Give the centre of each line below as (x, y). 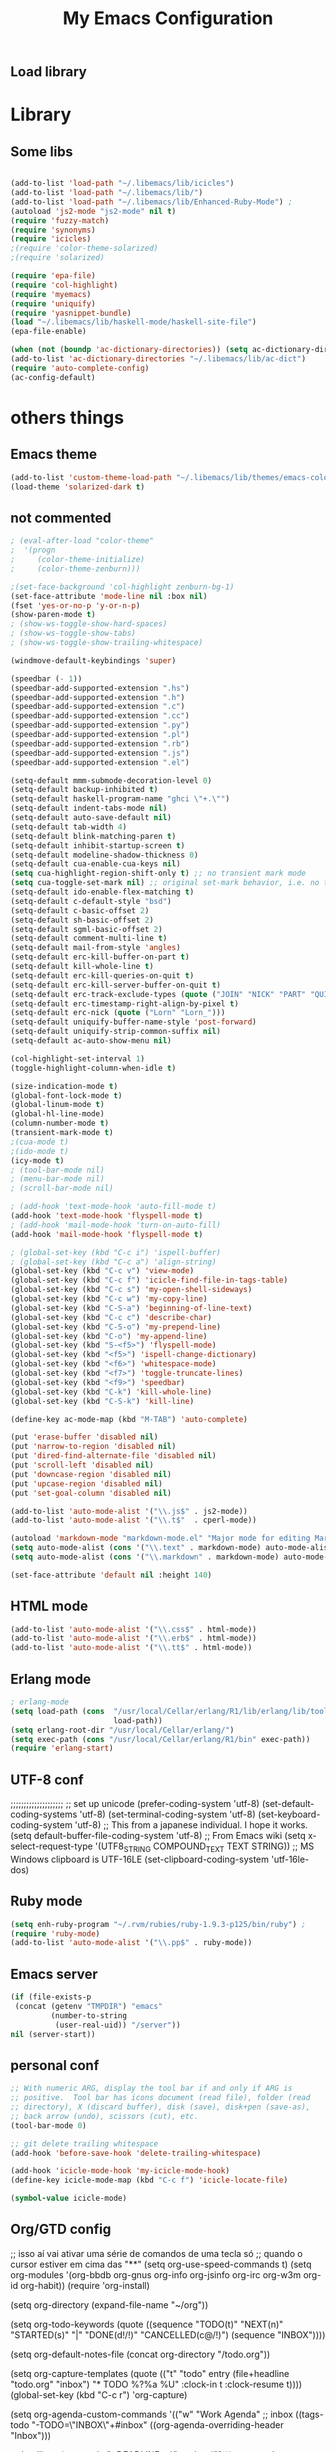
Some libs (41, 151)
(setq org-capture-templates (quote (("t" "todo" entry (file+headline (150, 2373)
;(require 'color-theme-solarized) (84, 248)
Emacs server (54, 1973)
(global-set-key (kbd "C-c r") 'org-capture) (99, 2394)
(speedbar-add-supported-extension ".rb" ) (100, 743)
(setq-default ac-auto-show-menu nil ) (91, 1041)
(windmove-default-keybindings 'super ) (93, 660)
